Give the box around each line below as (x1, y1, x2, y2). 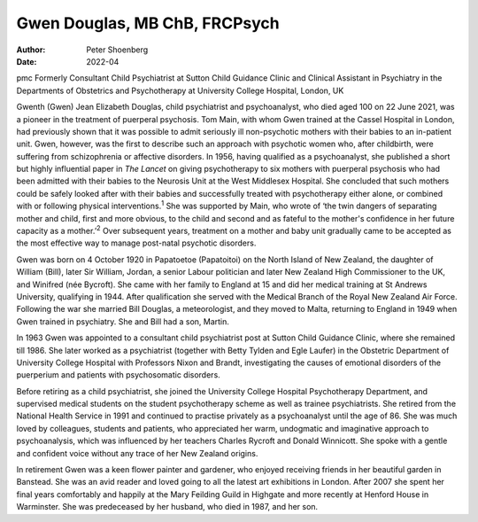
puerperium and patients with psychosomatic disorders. (16, 370, 220, 380)
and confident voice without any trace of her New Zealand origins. (16, 448, 258, 458)
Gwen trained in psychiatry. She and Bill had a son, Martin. (16, 316, 230, 327)
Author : (16, 44, 46, 55)
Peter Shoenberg (86, 44, 149, 55)
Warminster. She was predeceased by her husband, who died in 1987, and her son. (16, 502, 319, 512)
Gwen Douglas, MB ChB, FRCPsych (16, 13, 280, 33)
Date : (16, 56, 37, 66)
